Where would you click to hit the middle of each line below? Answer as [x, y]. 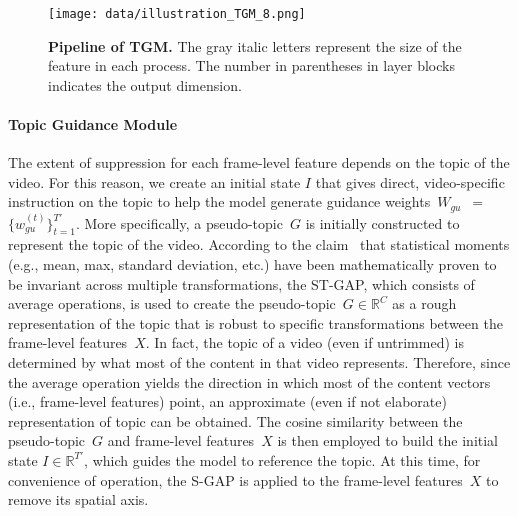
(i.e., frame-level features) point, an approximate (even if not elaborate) [227, 401]
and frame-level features [181, 440]
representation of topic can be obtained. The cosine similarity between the [235, 420]
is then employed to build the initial [388, 440]
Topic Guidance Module [93, 124]
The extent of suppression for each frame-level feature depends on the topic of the [259, 162]
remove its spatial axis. [78, 499]
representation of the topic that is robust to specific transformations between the [255, 322]
